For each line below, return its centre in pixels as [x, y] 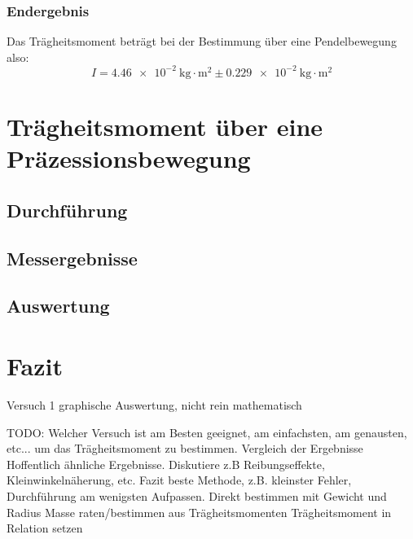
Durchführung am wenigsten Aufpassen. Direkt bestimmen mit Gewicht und [197, 495]
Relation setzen [45, 528]
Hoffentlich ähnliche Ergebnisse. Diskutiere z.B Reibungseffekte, [166, 464]
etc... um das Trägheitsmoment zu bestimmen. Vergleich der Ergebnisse [185, 448]
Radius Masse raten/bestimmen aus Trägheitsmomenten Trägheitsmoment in [199, 512]
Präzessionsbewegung [129, 158]
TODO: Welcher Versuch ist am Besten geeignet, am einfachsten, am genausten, [207, 432]
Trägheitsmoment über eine [165, 127]
